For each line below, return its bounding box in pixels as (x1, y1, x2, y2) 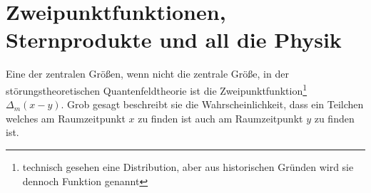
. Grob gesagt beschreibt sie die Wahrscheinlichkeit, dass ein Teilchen (61, 97, 364, 112)
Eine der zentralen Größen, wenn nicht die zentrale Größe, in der (6, 66, 289, 81)
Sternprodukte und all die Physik (6, 25, 342, 54)
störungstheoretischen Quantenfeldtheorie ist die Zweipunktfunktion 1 (6, 80, 308, 98)
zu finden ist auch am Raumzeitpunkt (138, 110, 303, 125)
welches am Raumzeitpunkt (6, 110, 126, 125)
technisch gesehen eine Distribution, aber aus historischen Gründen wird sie (22, 159, 354, 174)
